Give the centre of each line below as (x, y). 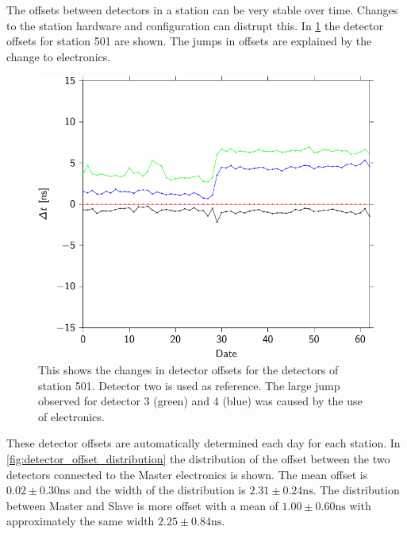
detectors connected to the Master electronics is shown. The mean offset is (187, 474)
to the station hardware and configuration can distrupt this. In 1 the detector (195, 25)
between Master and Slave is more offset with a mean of (142, 505)
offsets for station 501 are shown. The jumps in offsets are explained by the (189, 41)
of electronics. (71, 416)
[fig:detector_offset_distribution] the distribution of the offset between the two (198, 458)
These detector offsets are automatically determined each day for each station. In (203, 443)
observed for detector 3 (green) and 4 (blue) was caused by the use (200, 401)
